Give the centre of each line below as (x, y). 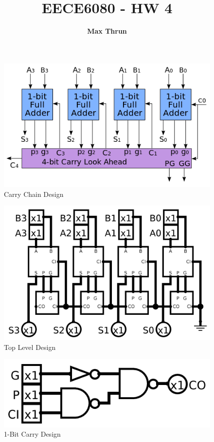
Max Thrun (107, 31)
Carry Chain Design (34, 194)
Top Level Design (30, 347)
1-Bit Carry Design (32, 434)
